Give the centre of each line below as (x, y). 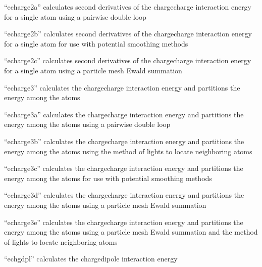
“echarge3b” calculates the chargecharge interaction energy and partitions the (124, 141)
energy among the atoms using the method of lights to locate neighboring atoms (128, 151)
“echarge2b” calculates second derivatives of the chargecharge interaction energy (128, 34)
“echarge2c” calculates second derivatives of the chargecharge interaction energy (128, 60)
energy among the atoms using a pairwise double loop (87, 124)
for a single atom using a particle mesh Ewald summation (93, 70)
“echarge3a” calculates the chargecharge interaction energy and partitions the (124, 114)
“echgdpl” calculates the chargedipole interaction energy (91, 259)
